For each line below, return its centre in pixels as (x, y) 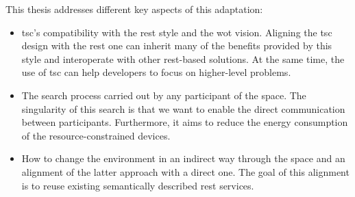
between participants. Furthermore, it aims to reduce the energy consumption (185, 122)
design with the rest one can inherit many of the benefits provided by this (177, 45)
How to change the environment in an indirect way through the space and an (183, 158)
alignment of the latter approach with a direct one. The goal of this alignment (185, 171)
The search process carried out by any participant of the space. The (164, 95)
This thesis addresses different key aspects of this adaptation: (134, 9)
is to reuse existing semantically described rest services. (138, 185)
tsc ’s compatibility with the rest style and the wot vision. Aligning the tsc (177, 32)
